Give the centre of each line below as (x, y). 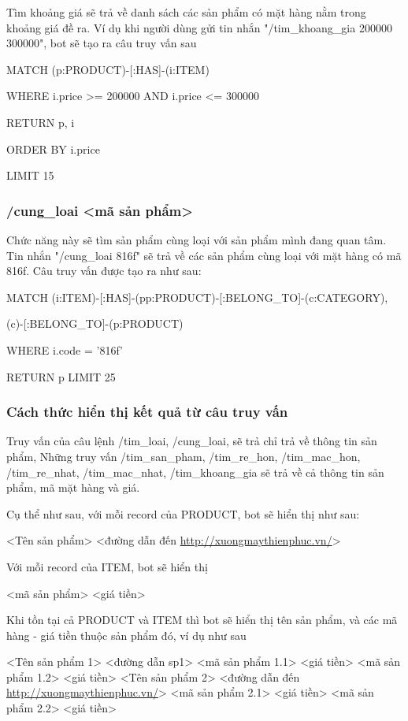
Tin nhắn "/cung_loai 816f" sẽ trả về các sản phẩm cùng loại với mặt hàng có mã (204, 255)
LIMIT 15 (30, 175)
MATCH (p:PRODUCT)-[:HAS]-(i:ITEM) (108, 69)
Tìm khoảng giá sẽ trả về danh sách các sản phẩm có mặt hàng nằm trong (186, 12)
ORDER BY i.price (53, 149)
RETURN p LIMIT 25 (61, 376)
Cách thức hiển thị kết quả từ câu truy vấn (147, 412)
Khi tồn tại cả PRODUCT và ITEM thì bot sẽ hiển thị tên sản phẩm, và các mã (202, 620)
